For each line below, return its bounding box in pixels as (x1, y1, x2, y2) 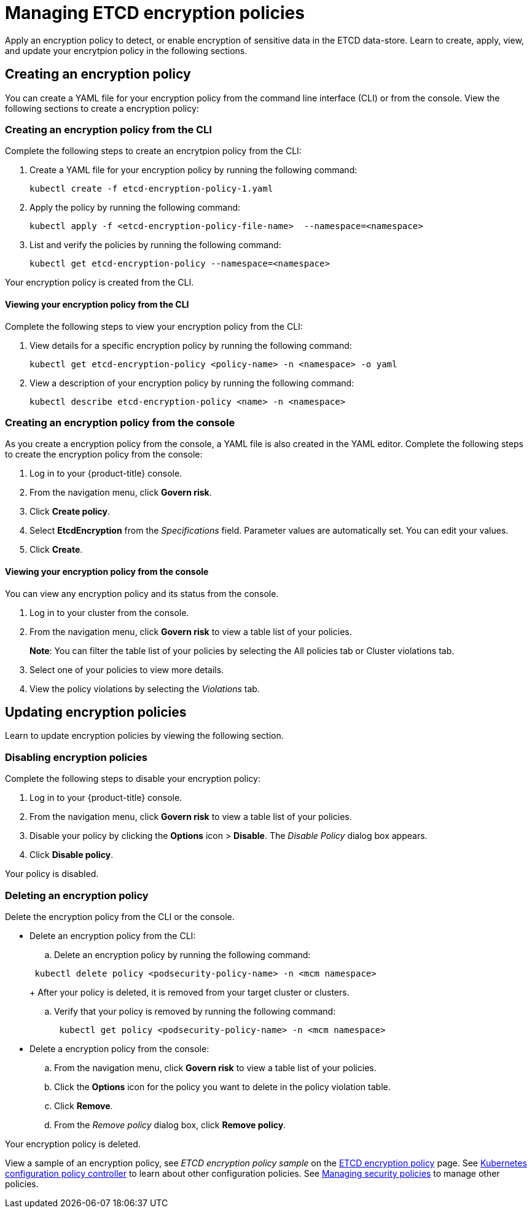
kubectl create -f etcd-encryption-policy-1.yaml (29, 184, 273, 194)
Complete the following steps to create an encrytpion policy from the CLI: (5, 146, 302, 157)
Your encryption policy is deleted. (5, 1138, 141, 1149)
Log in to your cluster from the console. (29, 607, 189, 618)
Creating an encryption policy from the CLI (5, 123, 212, 136)
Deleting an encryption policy (5, 889, 149, 902)
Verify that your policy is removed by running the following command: (54, 1005, 336, 1016)
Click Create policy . (29, 506, 111, 517)
